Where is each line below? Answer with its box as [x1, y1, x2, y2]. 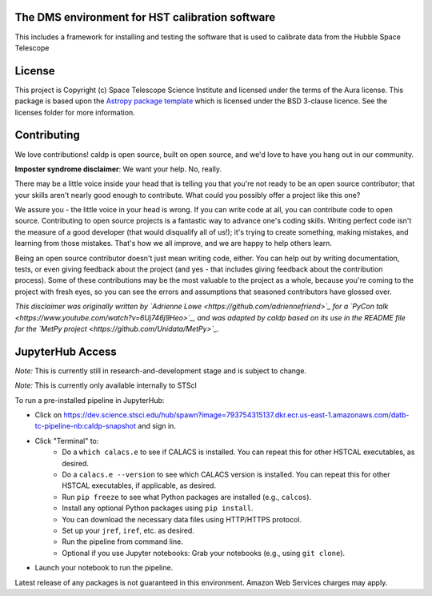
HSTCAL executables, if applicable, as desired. [62, 481, 216, 490]
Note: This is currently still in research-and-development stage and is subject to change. [14, 365, 307, 376]
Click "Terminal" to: [34, 436, 99, 445]
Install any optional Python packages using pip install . [62, 503, 254, 513]
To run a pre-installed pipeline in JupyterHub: [14, 395, 165, 405]
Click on [34, 410, 62, 420]
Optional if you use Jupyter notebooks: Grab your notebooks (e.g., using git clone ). [62, 548, 346, 558]
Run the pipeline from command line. [62, 537, 183, 546]
